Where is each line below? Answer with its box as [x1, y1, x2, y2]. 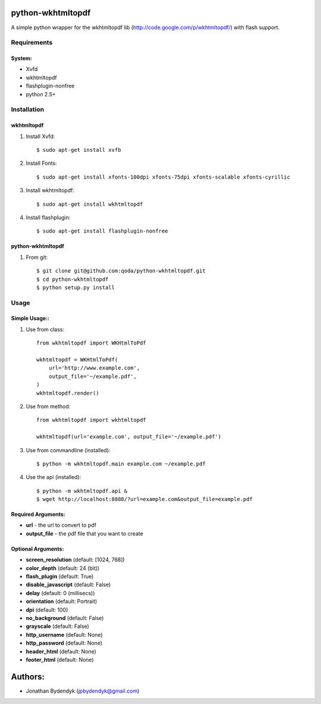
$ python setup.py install [36, 284, 115, 291]
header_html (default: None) [26, 647, 96, 655]
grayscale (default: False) [26, 622, 89, 630]
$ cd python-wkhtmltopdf [36, 276, 109, 283]
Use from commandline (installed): [26, 446, 111, 453]
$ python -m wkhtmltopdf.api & [36, 487, 128, 494]
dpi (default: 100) [26, 606, 68, 613]
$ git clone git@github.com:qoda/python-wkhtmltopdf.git [36, 268, 206, 274]
